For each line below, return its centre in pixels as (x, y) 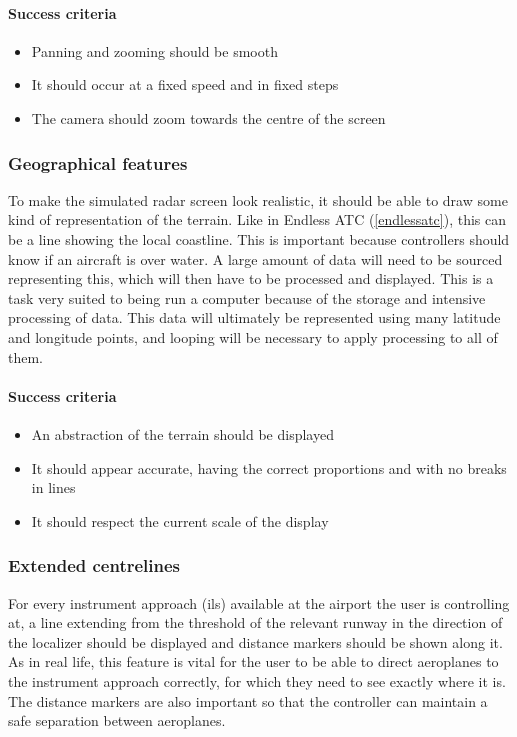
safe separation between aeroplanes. (117, 720)
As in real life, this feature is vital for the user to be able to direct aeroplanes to (253, 661)
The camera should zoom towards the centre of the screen (208, 117)
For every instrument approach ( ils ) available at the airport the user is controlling (259, 602)
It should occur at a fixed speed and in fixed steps (185, 84)
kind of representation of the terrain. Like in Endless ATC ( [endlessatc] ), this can (257, 219)
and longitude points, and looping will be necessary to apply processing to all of (253, 336)
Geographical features (98, 162)
